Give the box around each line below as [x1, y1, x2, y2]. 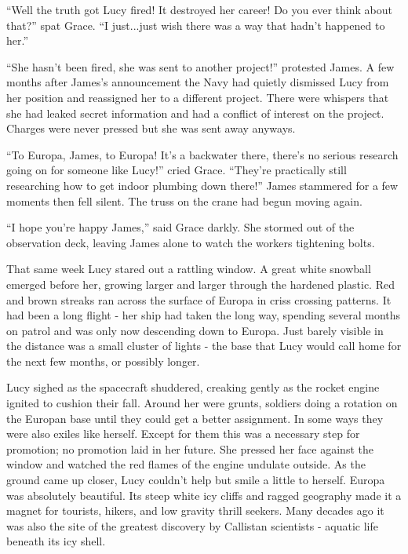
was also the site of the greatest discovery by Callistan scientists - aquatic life [6, 517, 378, 534]
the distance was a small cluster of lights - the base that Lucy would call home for [6, 337, 402, 354]
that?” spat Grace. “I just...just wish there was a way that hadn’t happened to [6, 16, 385, 33]
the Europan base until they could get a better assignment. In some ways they [6, 410, 384, 426]
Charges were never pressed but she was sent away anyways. [6, 120, 296, 137]
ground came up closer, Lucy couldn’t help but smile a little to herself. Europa [6, 472, 385, 488]
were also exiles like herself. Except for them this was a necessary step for [6, 425, 360, 442]
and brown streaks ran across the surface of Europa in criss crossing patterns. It [6, 291, 392, 308]
